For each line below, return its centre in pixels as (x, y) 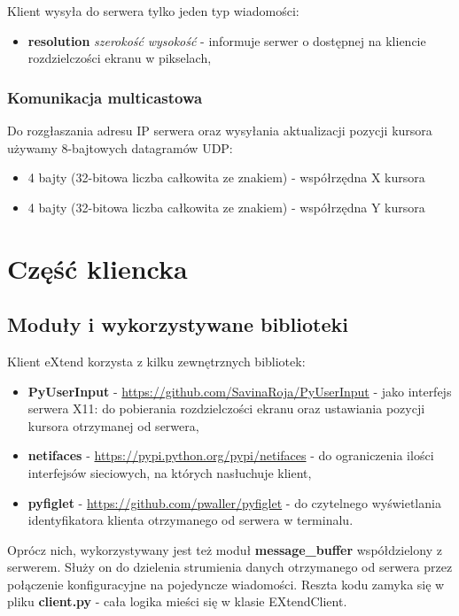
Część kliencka (97, 268)
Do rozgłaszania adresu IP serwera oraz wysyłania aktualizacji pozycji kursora (220, 130)
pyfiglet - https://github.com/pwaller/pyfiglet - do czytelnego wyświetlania (234, 502)
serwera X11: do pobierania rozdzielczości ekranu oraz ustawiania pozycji (226, 408)
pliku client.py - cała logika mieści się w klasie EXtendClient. (177, 601)
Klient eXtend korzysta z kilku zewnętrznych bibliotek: (156, 361)
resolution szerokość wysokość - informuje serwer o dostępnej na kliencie (227, 40)
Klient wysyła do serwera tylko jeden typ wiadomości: (153, 11)
